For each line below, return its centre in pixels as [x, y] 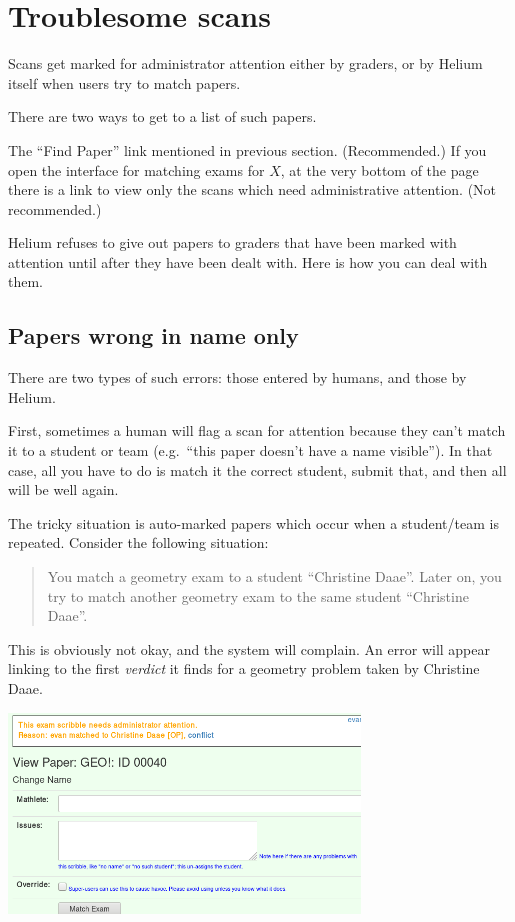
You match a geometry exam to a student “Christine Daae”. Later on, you [274, 576]
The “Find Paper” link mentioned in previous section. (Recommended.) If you [247, 149]
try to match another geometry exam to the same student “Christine [258, 595]
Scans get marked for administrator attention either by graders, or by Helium [245, 63]
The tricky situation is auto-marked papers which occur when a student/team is [253, 522]
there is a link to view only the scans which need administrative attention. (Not [252, 189]
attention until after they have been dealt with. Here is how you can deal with [248, 261]
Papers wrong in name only [153, 335]
